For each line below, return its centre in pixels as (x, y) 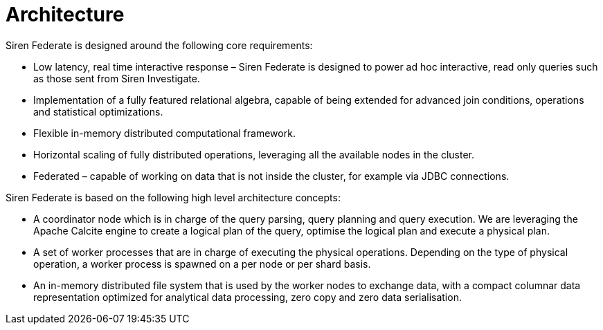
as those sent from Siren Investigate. (117, 78)
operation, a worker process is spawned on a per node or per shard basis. (202, 264)
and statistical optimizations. (98, 111)
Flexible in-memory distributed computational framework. (164, 133)
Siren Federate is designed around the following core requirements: (159, 45)
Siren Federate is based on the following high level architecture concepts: (173, 197)
